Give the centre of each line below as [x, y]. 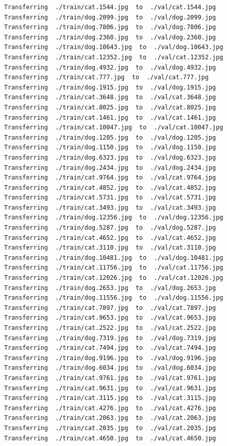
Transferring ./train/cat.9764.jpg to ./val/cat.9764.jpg [110, 178]
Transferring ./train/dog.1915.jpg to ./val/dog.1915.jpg [110, 87]
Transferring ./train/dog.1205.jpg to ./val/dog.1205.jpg [110, 137]
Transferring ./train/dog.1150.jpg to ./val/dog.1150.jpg [110, 148]
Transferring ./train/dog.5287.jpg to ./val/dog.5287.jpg [110, 228]
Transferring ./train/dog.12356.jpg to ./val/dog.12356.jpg [114, 218]
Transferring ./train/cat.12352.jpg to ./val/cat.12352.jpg [114, 57]
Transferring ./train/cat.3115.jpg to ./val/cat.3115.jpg [110, 398]
